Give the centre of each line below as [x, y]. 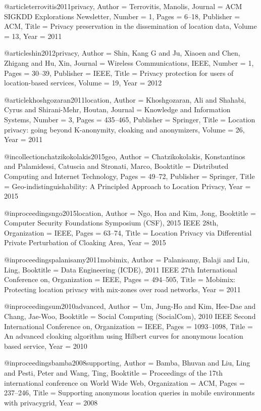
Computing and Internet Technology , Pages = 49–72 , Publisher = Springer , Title [129, 176]
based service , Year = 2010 [46, 346]
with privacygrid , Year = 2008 [51, 402]
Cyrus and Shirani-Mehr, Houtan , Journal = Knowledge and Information [117, 109]
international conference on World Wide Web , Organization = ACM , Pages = [124, 382]
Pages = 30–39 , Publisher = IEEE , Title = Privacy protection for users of [119, 73]
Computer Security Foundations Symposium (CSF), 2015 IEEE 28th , [111, 223]
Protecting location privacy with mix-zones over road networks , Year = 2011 [122, 289]
